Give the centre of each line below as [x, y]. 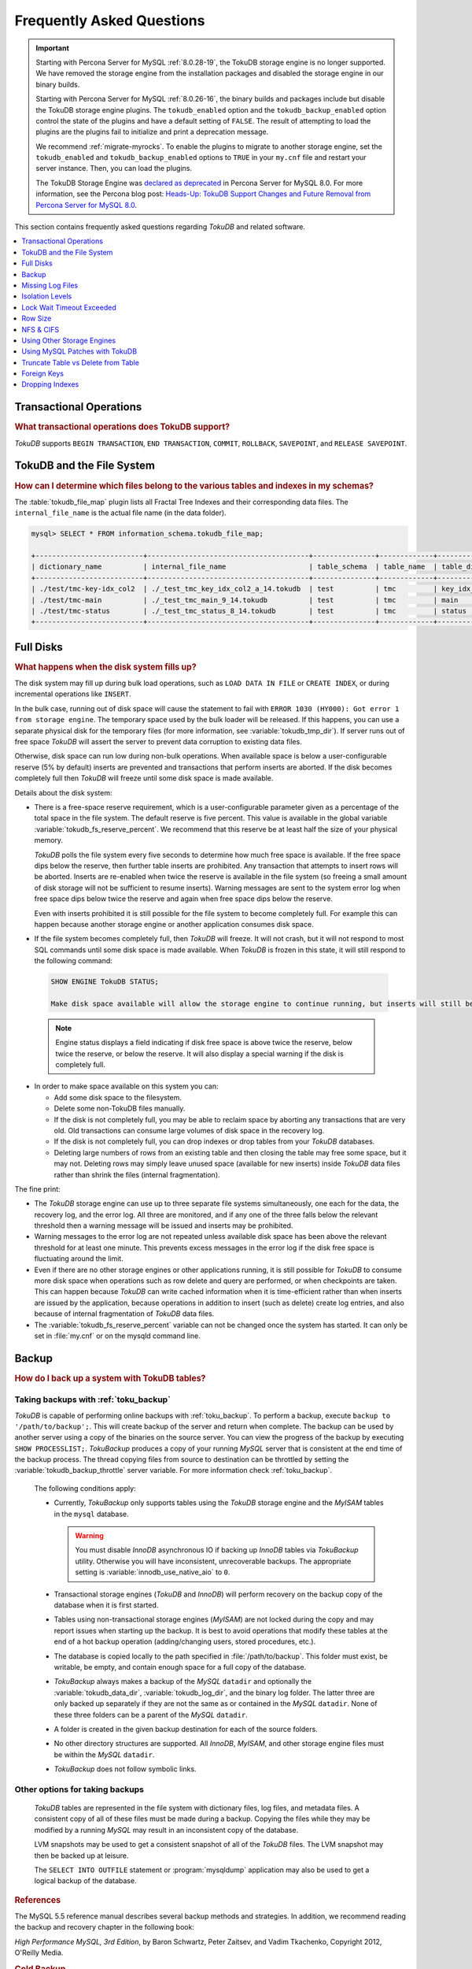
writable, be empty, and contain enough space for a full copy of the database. [180, 1667]
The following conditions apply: [85, 1488]
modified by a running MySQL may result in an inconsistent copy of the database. [166, 1830]
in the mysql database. [91, 1514]
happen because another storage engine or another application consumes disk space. [174, 924]
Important [53, 48]
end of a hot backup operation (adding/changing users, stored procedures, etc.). [185, 1641]
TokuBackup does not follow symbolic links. [125, 1769]
